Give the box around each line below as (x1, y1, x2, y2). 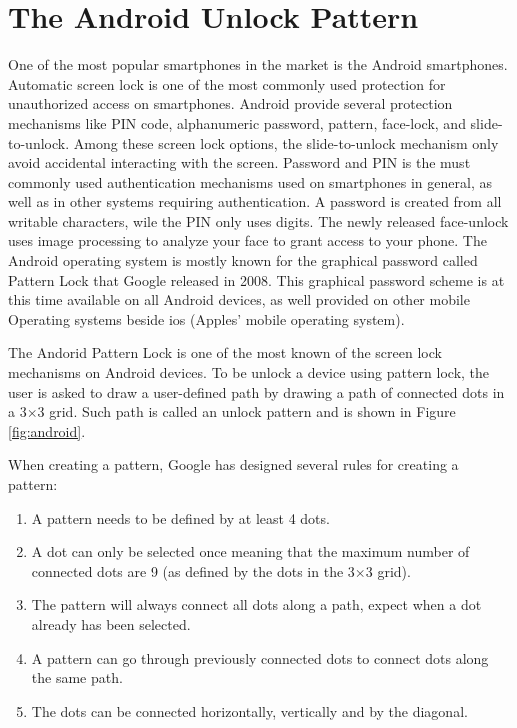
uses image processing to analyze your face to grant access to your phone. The (8, 230, 487, 251)
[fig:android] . (8, 420, 86, 441)
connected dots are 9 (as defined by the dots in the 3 (31, 560, 355, 581)
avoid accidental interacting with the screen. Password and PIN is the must (8, 152, 471, 173)
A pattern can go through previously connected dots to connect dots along (31, 647, 489, 668)
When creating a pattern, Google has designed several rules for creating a (8, 454, 459, 475)
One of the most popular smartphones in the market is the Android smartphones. (8, 54, 508, 75)
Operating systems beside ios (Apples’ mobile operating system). (8, 308, 405, 329)
